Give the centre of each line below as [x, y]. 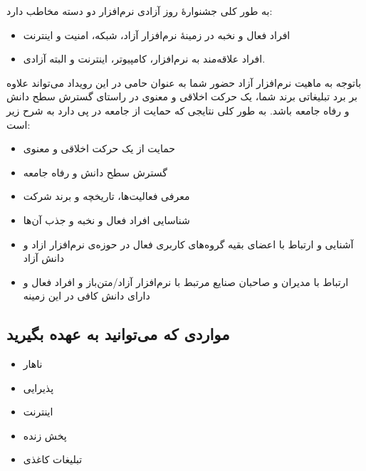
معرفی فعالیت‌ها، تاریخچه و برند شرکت [106, 196]
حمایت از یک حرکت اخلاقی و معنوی [99, 148]
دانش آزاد [44, 258]
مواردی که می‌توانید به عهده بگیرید [118, 334]
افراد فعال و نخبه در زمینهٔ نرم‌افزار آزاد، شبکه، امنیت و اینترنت [157, 35]
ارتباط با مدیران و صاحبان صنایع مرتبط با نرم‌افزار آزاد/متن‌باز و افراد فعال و [186, 281]
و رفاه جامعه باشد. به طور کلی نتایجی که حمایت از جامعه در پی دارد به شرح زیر [178, 110]
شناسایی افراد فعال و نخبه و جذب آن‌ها [106, 219]
